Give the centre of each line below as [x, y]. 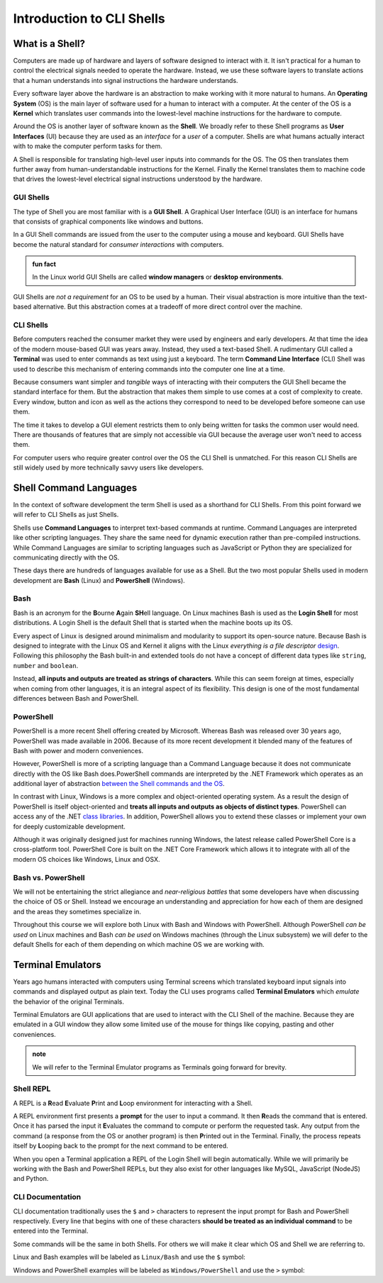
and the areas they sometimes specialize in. [77, 911]
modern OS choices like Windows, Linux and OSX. [87, 859]
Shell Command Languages [75, 488]
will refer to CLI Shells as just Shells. [66, 515]
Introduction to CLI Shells [89, 18]
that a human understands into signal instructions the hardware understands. [126, 80]
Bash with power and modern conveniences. [78, 750]
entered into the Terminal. [51, 1231]
